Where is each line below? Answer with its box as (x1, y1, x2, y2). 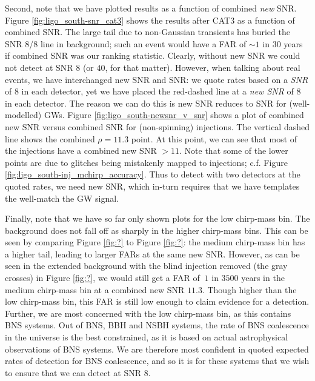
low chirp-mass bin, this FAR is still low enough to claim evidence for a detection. (5, 295, 310, 308)
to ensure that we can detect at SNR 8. (5, 366, 151, 379)
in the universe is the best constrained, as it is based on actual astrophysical (5, 331, 288, 343)
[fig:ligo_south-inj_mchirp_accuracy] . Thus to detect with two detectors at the (5, 168, 300, 181)
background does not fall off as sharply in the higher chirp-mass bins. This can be (5, 224, 308, 236)
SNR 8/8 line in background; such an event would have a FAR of (5, 37, 247, 50)
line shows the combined (5, 132, 95, 145)
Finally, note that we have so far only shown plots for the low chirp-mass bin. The (5, 212, 310, 225)
